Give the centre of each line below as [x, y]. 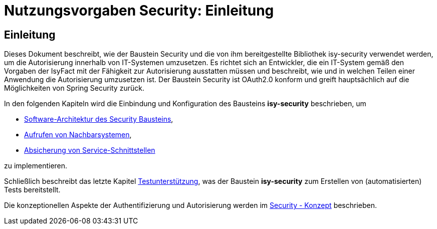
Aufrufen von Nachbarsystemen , [78, 135]
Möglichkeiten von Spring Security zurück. [74, 88]
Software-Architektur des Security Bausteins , [99, 119]
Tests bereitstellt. [32, 190]
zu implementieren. [36, 166]
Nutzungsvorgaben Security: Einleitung [139, 11]
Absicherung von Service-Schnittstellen [90, 150]
